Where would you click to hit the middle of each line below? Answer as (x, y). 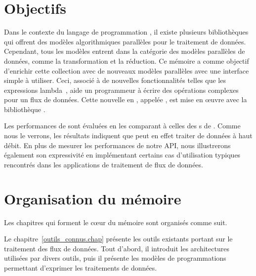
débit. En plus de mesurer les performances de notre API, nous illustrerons (117, 145)
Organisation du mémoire (93, 198)
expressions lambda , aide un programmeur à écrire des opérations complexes (121, 90)
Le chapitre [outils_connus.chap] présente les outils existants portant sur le (118, 239)
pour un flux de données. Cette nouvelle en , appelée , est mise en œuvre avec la (126, 99)
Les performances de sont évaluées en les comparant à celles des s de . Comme (122, 126)
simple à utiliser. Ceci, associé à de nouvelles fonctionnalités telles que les (115, 80)
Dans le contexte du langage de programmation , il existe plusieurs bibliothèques (126, 32)
